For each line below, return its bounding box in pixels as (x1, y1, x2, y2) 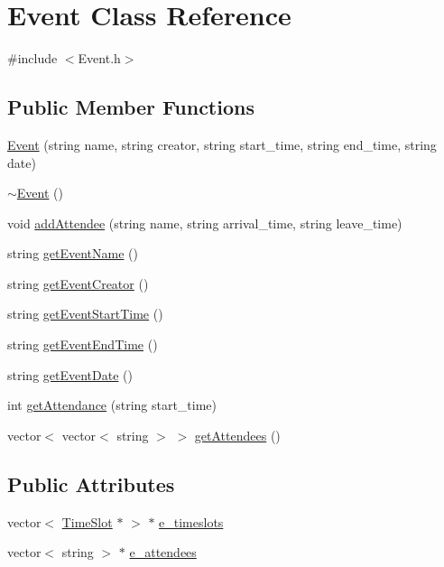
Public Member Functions (7, 93, 254, 121)
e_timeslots (159, 512, 224, 531)
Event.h (78, 49, 121, 68)
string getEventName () (7, 244, 138, 263)
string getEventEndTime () (7, 335, 158, 354)
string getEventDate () (7, 365, 133, 384)
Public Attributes (7, 469, 175, 497)
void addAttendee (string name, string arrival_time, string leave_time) (7, 213, 402, 232)
